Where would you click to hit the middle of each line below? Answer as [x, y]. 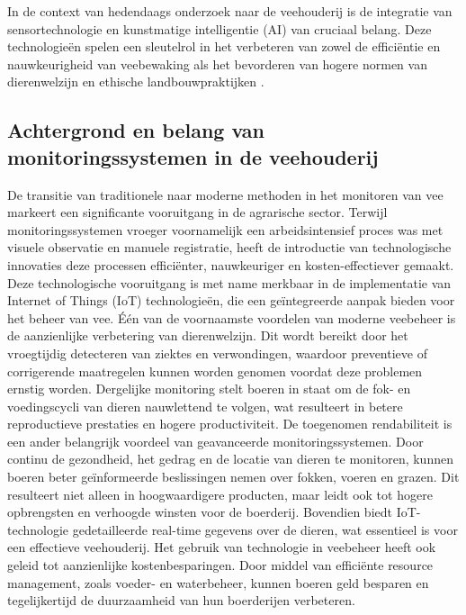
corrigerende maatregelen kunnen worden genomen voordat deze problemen [215, 371]
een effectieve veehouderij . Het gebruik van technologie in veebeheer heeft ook [222, 547]
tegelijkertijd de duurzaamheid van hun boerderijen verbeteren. [181, 600]
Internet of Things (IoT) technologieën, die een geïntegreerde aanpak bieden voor [231, 300]
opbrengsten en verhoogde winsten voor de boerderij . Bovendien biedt [200, 512]
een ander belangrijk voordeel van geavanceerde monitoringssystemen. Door [215, 441]
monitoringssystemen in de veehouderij [193, 156]
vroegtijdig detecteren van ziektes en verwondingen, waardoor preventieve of [217, 353]
